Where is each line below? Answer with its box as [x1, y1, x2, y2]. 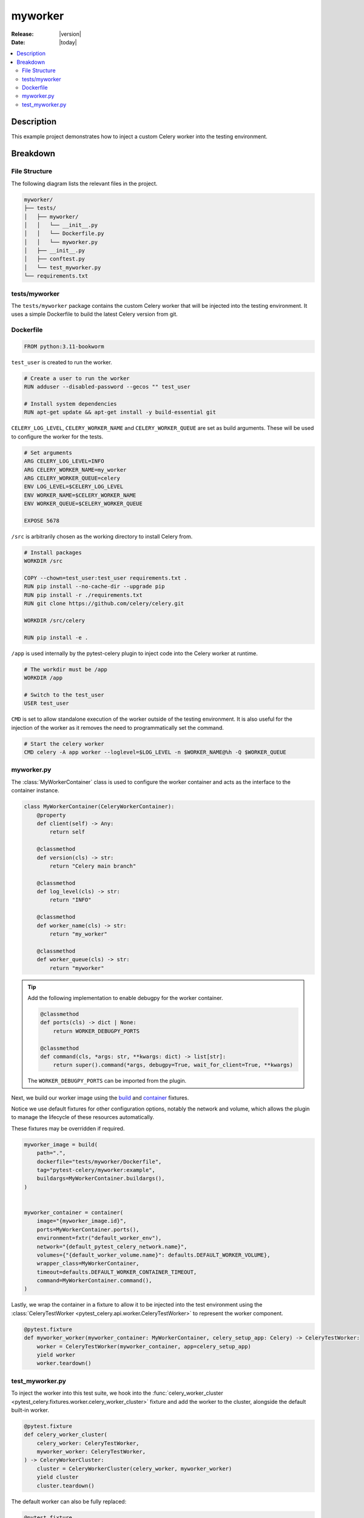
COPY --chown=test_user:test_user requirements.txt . [24, 574, 187, 582]
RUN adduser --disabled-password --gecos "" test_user [24, 383, 190, 390]
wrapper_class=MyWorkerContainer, [36, 1260, 140, 1267]
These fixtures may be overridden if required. [11, 1125, 125, 1132]
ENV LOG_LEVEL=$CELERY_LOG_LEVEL [24, 483, 124, 490]
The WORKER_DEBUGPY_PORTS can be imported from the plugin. [27, 1077, 187, 1084]
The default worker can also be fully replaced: [11, 1497, 127, 1505]
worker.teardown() [36, 1360, 92, 1367]
